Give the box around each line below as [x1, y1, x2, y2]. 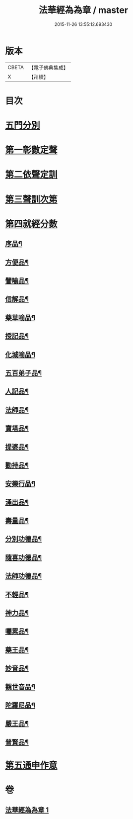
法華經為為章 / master [39, 4, 128, 16]
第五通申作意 [5, 759, 58, 771]
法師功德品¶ [5, 572, 42, 580]
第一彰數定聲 [5, 145, 58, 156]
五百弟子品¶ [5, 368, 42, 377]
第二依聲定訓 [5, 169, 58, 181]
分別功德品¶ [5, 535, 42, 544]
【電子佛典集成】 [28, 64, 68, 71]
